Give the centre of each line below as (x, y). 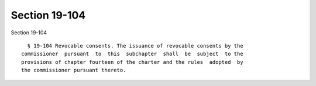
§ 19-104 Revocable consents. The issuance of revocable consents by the (135, 46)
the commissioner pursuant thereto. (74, 70)
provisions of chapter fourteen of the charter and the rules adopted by (132, 62)
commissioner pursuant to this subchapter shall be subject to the (132, 54)
